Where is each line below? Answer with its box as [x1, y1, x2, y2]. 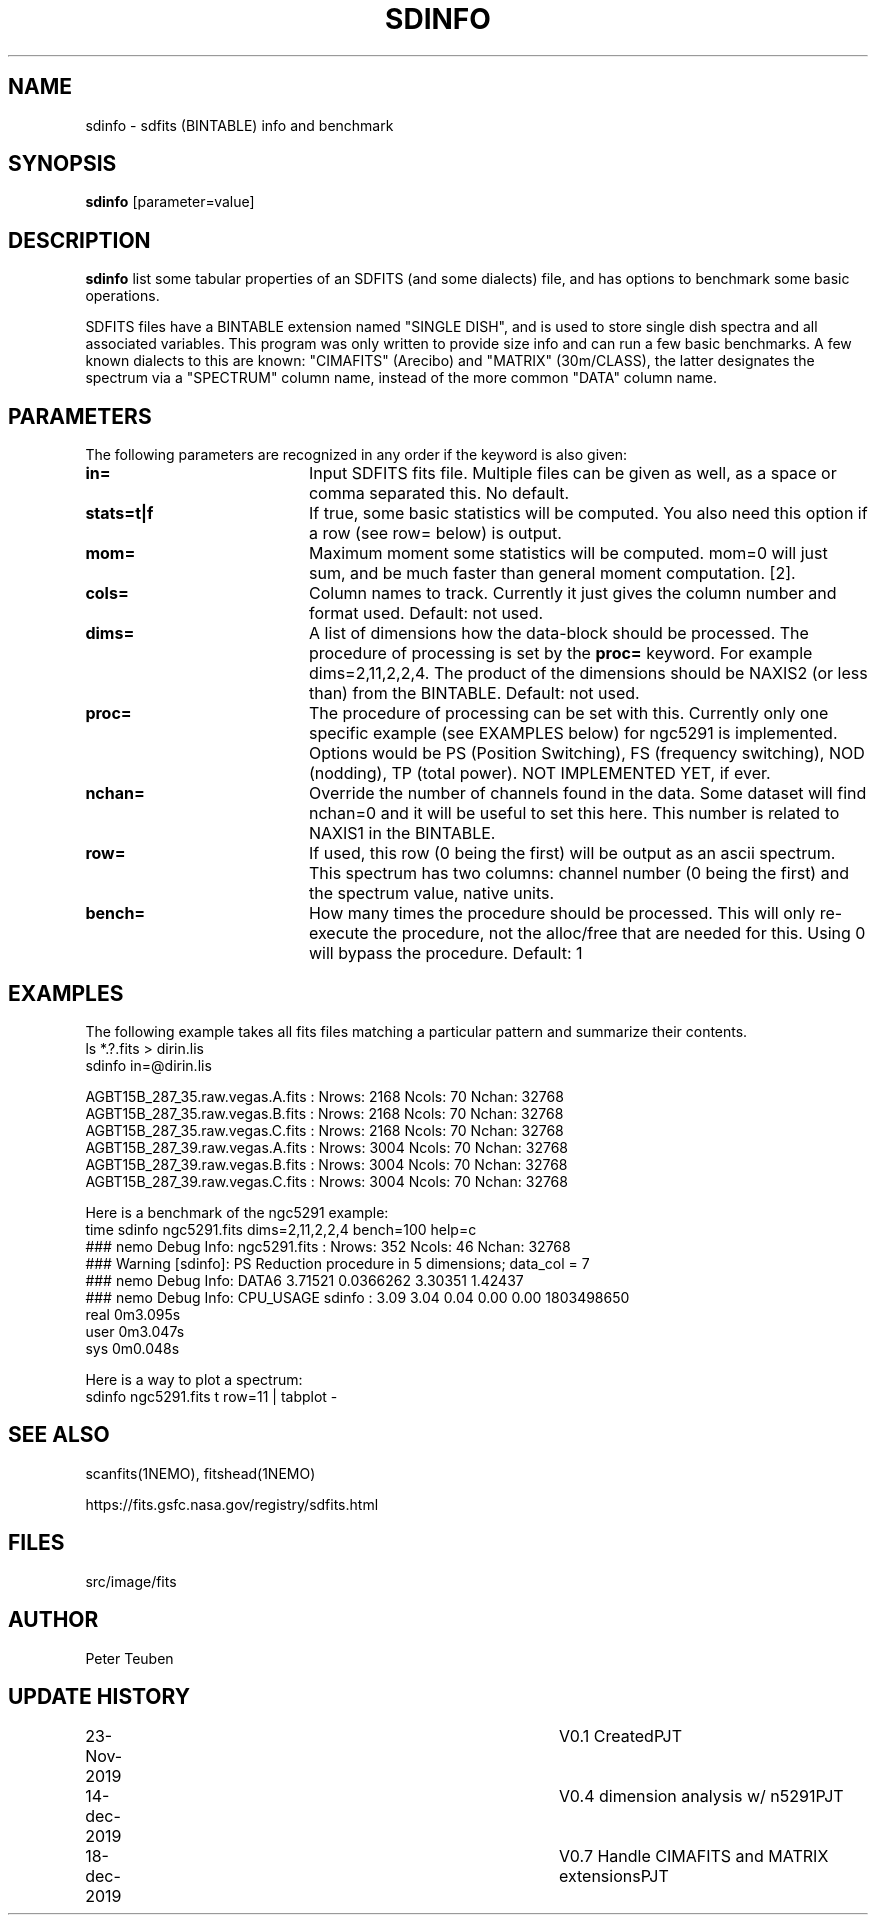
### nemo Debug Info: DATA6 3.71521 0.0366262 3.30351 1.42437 [85, 1271, 524, 1289]
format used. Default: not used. [308, 603, 544, 624]
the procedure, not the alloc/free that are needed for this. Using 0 [373, 923, 866, 944]
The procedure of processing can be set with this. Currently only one [308, 703, 829, 724]
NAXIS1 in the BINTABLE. [308, 823, 496, 844]
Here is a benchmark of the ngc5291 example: [85, 1203, 389, 1221]
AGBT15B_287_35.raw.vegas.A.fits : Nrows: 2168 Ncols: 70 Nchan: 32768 [85, 1087, 564, 1105]
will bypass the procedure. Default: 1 [308, 943, 583, 964]
